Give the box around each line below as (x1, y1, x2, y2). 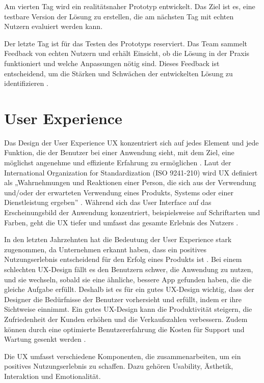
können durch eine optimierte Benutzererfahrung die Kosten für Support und (4, 323, 245, 334)
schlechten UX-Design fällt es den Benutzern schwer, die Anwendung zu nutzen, (4, 264, 253, 274)
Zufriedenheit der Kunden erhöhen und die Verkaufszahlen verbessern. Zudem (4, 313, 248, 324)
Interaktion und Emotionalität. (4, 370, 101, 381)
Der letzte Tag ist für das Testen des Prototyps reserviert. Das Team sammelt (4, 38, 247, 48)
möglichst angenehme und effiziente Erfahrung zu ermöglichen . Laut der (4, 157, 231, 168)
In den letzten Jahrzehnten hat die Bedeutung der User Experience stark (4, 234, 232, 245)
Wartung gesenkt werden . (4, 334, 86, 344)
